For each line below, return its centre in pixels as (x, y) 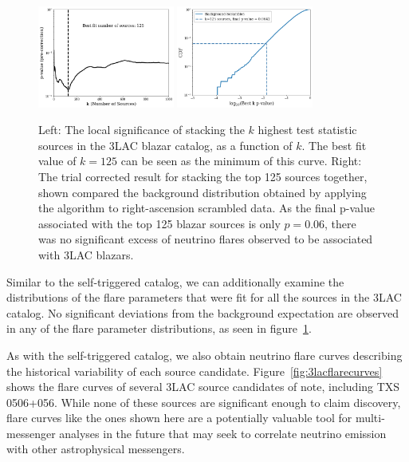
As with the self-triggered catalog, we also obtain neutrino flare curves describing (204, 355)
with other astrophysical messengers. (96, 449)
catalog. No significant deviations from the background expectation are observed (203, 312)
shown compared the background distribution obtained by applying (203, 192)
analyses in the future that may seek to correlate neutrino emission (223, 433)
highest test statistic (307, 130)
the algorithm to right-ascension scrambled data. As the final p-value (206, 208)
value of (57, 161)
